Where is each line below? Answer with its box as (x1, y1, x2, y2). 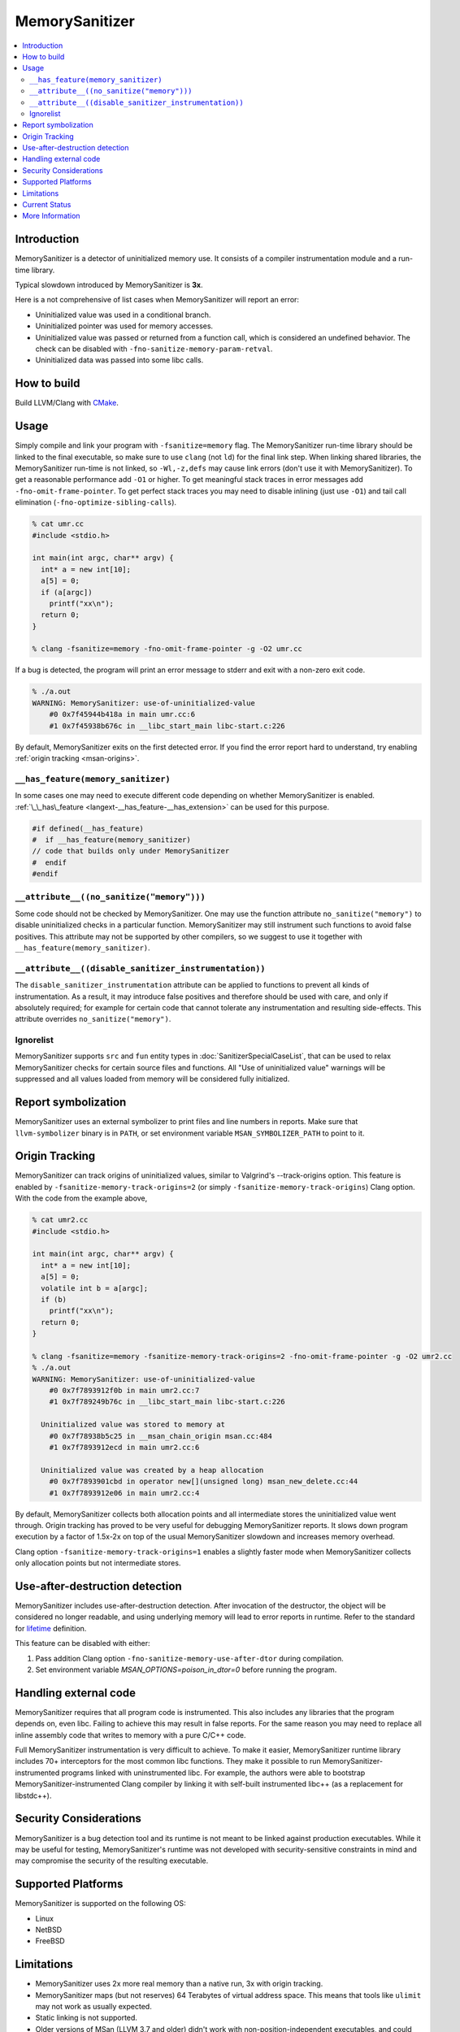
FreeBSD (35, 1936, 65, 1946)
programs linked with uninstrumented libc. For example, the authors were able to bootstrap (61, 1768, 366, 1778)
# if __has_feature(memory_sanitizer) (32, 835, 191, 844)
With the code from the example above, (15, 1193, 148, 1203)
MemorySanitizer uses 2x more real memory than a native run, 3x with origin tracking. (35, 1979, 323, 1989)
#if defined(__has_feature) (32, 823, 144, 833)
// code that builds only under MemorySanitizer (32, 846, 230, 856)
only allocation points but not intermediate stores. (15, 1558, 181, 1568)
